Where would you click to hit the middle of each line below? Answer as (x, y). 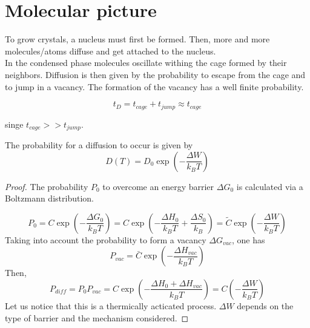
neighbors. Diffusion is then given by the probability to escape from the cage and (155, 74)
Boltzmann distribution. (49, 198)
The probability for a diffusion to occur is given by (99, 145)
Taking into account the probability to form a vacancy (106, 239)
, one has (248, 239)
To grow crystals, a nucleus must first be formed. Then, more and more (137, 39)
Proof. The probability (47, 186)
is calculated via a (270, 186)
